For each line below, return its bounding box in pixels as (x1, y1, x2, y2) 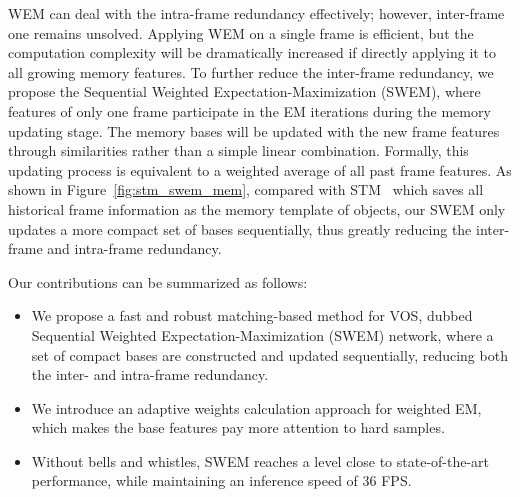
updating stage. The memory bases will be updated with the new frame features (8, 120, 500, 141)
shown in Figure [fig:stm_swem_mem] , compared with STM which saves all (8, 179, 484, 200)
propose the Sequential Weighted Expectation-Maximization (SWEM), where (8, 81, 481, 102)
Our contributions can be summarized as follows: (8, 271, 308, 292)
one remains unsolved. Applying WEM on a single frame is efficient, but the (8, 22, 474, 43)
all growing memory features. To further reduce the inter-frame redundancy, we (8, 61, 494, 82)
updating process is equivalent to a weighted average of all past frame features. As (8, 159, 512, 180)
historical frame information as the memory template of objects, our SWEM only (8, 198, 506, 219)
